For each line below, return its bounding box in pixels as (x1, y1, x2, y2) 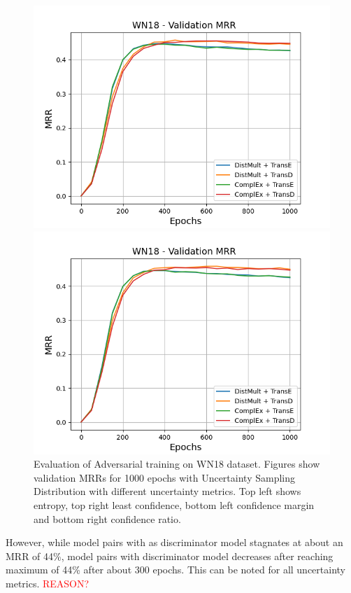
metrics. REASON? (6, 575, 89, 590)
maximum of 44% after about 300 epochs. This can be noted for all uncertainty (6, 562, 345, 577)
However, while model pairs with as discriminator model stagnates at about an (6, 535, 343, 550)
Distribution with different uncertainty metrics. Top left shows (34, 484, 301, 498)
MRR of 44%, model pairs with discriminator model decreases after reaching (6, 548, 334, 563)
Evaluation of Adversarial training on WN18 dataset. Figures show (34, 456, 320, 471)
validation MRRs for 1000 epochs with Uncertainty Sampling (34, 470, 295, 484)
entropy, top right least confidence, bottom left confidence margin (34, 497, 315, 512)
